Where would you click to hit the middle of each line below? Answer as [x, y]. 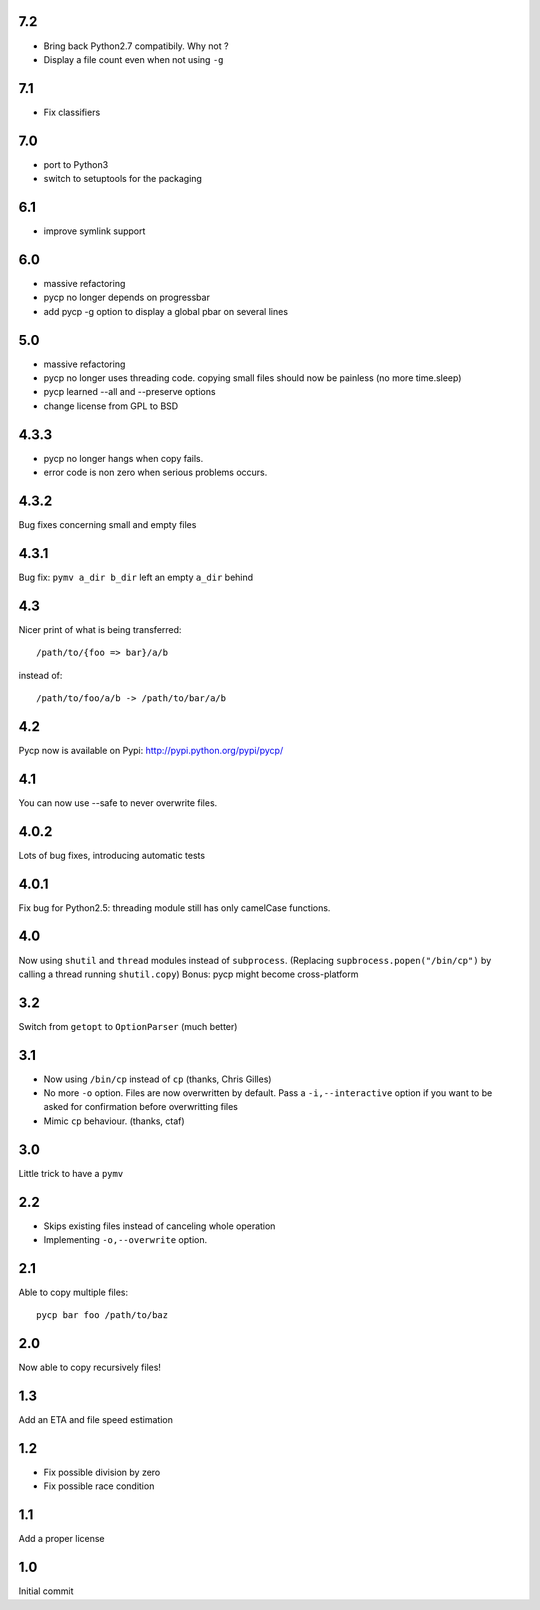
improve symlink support [94, 231]
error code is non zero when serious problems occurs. [155, 472]
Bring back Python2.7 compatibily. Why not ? [136, 46]
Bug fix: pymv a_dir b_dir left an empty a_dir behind [136, 577]
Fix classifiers [72, 112]
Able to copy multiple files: [73, 1292]
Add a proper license [61, 1539]
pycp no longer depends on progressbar [126, 297]
